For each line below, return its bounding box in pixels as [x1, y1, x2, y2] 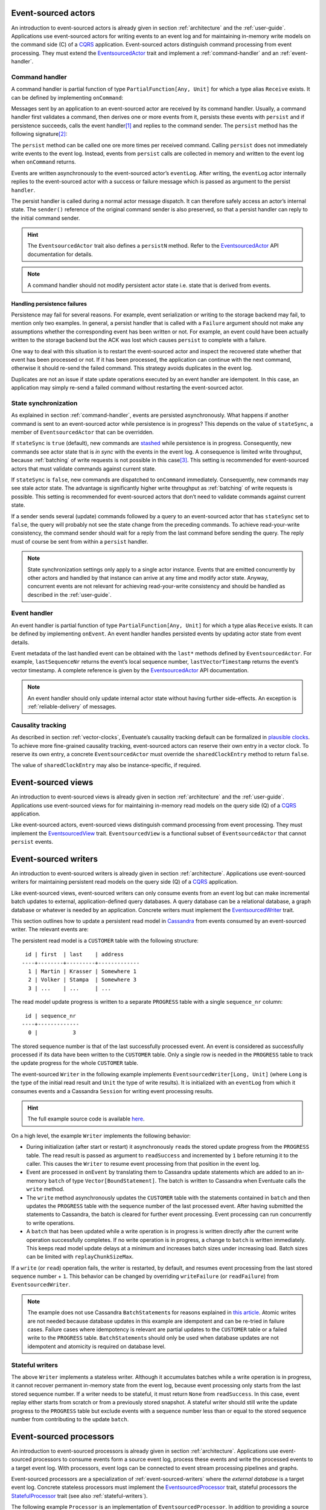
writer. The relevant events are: [11, 926, 89, 933]
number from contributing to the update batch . [11, 1415, 129, 1422]
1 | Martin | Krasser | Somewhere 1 [28, 968, 137, 975]
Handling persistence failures [11, 300, 88, 307]
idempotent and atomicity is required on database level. [27, 1343, 166, 1350]
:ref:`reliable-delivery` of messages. [27, 702, 117, 710]
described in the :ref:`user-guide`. [27, 591, 112, 598]
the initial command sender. [11, 214, 80, 222]
